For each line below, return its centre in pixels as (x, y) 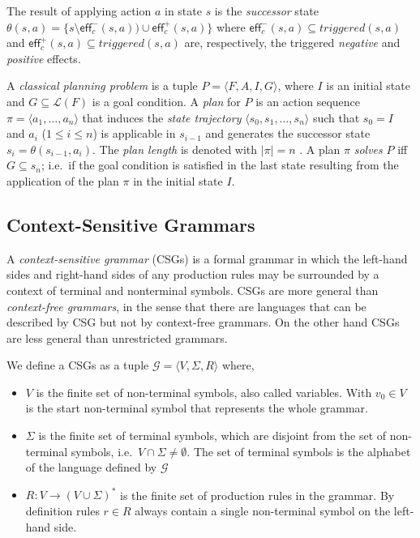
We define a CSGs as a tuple (78, 365)
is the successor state (266, 11)
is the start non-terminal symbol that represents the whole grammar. (197, 408)
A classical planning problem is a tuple (102, 85)
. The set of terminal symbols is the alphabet (299, 451)
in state (183, 11)
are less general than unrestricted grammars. (117, 337)
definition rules (62, 510)
